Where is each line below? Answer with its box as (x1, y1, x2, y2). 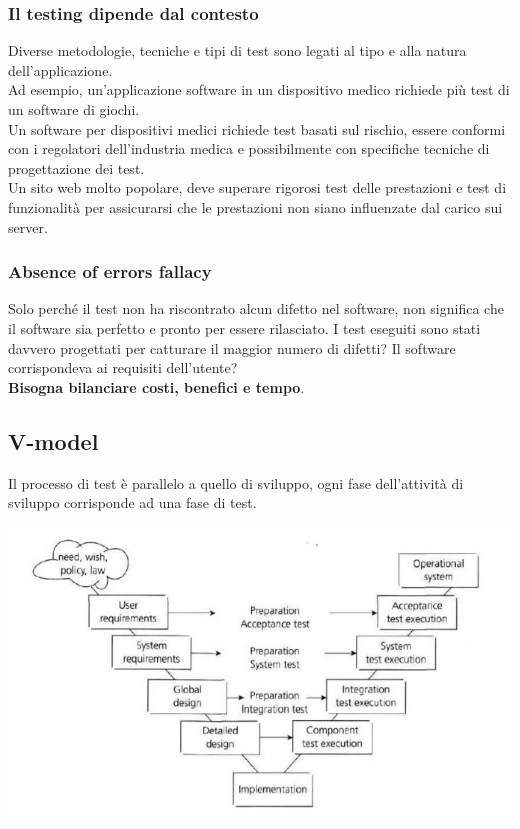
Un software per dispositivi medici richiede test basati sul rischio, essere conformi (8, 118, 506, 139)
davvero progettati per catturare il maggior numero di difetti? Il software (8, 337, 456, 358)
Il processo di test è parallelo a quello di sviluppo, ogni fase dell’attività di (8, 472, 464, 493)
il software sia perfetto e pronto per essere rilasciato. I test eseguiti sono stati (8, 317, 481, 338)
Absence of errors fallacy (8, 259, 212, 284)
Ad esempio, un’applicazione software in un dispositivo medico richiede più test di (8, 79, 510, 100)
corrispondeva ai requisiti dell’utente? (8, 357, 238, 378)
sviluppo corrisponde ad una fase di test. (8, 492, 257, 513)
